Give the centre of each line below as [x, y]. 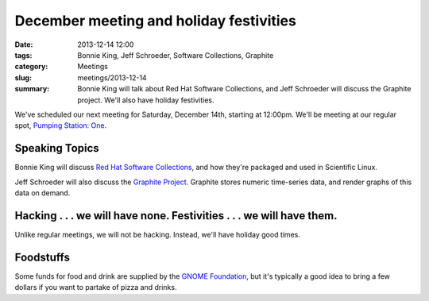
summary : [32, 89]
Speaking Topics [57, 148]
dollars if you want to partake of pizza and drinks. [96, 287]
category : [31, 67]
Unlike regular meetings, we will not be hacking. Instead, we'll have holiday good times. [158, 234]
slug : [23, 77]
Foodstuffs [43, 257]
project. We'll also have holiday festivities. [146, 100]
